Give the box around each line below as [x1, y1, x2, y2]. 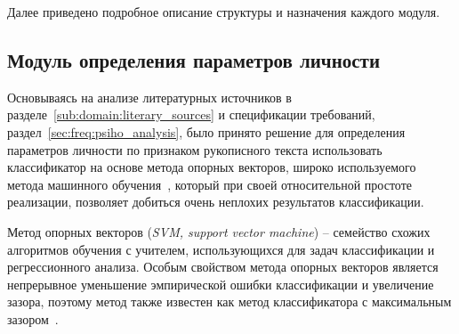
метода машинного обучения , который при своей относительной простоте [7, 175, 413, 193]
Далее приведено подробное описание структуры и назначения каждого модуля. [7, 3, 440, 20]
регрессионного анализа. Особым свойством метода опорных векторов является [7, 257, 439, 276]
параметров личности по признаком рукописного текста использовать [7, 140, 382, 159]
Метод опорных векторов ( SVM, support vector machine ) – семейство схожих [7, 222, 431, 240]
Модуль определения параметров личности [7, 45, 381, 73]
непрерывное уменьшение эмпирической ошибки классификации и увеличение [7, 274, 434, 293]
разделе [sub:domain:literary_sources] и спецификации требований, [7, 105, 375, 124]
